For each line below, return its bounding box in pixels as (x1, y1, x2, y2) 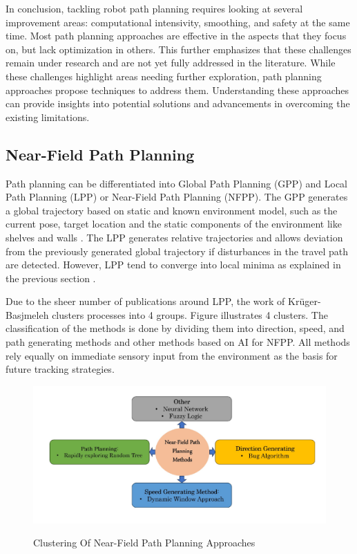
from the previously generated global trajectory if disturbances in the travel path (6, 243, 348, 258)
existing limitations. (6, 109, 90, 124)
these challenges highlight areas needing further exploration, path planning (6, 68, 322, 83)
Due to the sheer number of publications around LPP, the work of (6, 294, 285, 308)
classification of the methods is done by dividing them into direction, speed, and (6, 321, 345, 335)
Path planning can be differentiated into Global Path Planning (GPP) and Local (6, 176, 347, 190)
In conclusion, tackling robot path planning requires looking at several (6, 1, 303, 15)
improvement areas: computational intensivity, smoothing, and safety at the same (6, 15, 350, 29)
